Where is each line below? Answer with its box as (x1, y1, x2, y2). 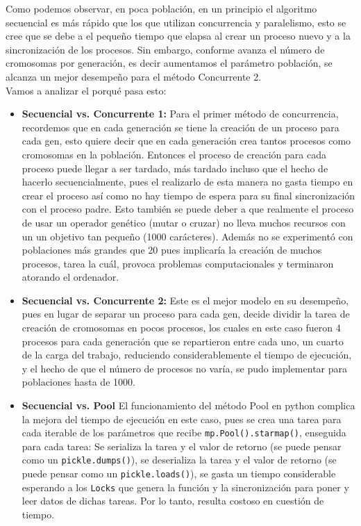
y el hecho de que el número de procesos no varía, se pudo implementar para (22, 361, 348, 375)
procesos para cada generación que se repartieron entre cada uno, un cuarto (22, 334, 344, 348)
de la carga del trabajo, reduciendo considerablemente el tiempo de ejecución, (22, 347, 352, 362)
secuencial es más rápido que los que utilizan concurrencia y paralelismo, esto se (6, 15, 346, 29)
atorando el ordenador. (22, 270, 119, 284)
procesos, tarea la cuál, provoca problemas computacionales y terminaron (22, 256, 334, 270)
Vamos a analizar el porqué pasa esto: (6, 83, 167, 97)
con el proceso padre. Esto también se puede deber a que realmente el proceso (22, 202, 354, 216)
